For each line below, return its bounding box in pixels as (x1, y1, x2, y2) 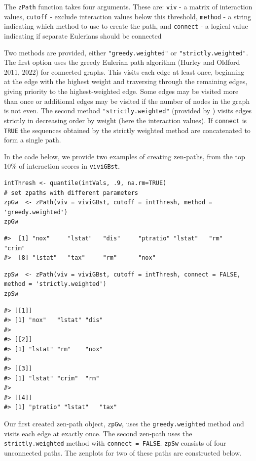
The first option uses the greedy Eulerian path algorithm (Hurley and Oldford (4, 57, 240, 67)
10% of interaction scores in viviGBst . (4, 161, 120, 171)
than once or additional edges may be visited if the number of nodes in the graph (4, 95, 250, 106)
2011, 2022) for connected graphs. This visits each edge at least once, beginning (4, 66, 245, 77)
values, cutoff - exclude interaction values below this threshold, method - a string (4, 11, 251, 21)
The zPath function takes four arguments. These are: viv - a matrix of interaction (4, 1, 253, 11)
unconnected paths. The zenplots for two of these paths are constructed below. (4, 447, 242, 458)
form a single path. (4, 135, 61, 145)
